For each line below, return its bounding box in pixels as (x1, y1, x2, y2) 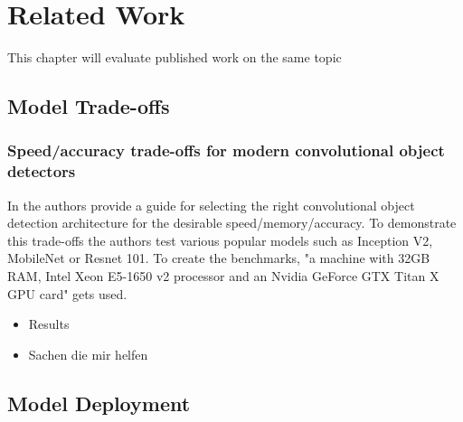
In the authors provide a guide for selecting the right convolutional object (7, 195, 415, 214)
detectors (7, 160, 76, 183)
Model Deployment (7, 389, 191, 417)
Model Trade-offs (7, 92, 170, 120)
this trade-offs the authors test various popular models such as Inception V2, (7, 230, 433, 249)
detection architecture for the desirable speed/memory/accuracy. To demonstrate (7, 213, 457, 232)
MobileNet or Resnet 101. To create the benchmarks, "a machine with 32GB (7, 249, 430, 267)
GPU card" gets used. (7, 284, 128, 303)
